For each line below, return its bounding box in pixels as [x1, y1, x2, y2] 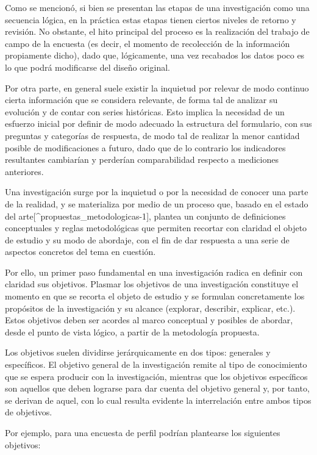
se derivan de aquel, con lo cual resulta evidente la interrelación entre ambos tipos [5, 393, 312, 406]
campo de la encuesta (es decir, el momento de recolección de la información [5, 37, 290, 49]
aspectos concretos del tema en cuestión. [5, 245, 156, 258]
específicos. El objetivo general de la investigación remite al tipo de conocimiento [5, 358, 307, 371]
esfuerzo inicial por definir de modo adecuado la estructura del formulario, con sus [5, 117, 312, 130]
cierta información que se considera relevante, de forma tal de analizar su [5, 93, 278, 106]
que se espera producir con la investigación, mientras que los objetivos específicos [5, 370, 308, 382]
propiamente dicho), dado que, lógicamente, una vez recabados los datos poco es [5, 49, 305, 62]
